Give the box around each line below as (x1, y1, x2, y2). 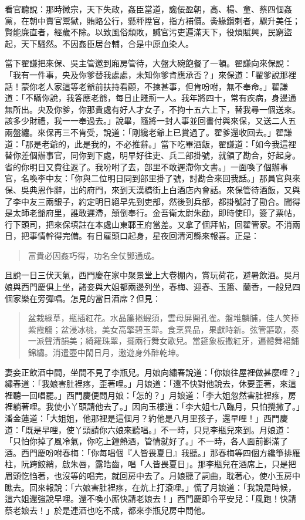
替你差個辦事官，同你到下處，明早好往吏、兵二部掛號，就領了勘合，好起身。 (5, 149, 300, 161)
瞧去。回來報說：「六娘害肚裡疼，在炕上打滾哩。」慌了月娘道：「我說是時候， (5, 481, 296, 493)
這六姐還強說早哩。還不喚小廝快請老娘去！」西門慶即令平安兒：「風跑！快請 (5, 492, 296, 505)
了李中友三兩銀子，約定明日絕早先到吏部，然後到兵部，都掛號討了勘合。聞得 (5, 195, 300, 207)
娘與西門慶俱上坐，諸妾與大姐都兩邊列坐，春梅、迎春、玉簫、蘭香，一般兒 (5, 281, 292, 293)
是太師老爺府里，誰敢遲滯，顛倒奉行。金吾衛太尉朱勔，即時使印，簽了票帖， (5, 207, 300, 219)
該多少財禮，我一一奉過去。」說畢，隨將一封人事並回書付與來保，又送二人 (5, 114, 288, 127)
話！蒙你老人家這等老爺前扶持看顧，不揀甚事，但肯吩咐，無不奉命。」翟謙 (5, 80, 288, 92)
